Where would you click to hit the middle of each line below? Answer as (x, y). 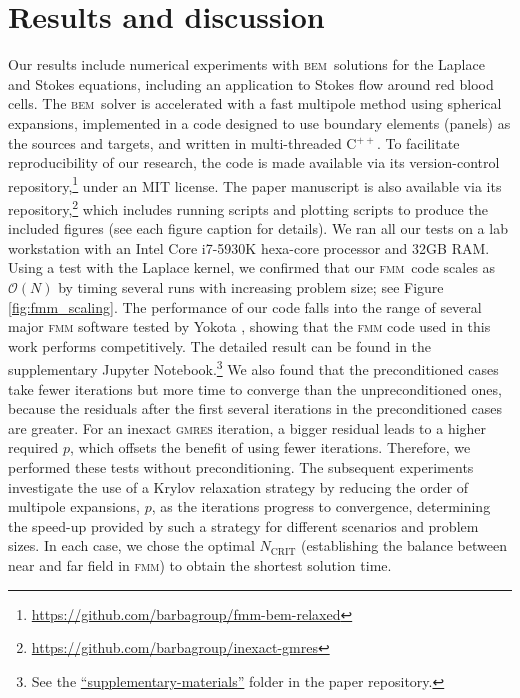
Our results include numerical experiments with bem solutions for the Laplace (246, 64)
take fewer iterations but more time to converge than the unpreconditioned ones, (255, 388)
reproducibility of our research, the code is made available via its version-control (254, 162)
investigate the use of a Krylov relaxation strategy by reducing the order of (238, 486)
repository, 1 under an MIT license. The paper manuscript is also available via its (255, 184)
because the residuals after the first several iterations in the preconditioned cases (255, 408)
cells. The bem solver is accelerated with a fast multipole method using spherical (255, 103)
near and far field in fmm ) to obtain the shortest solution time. (200, 564)
